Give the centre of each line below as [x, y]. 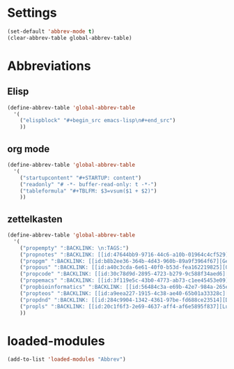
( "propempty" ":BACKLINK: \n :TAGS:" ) [75, 248]
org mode [29, 149]
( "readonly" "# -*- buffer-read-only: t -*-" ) [88, 184]
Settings [32, 13]
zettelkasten [35, 219]
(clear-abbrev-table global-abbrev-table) [70, 38]
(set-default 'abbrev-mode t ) [51, 31]
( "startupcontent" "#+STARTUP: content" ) [80, 178]
